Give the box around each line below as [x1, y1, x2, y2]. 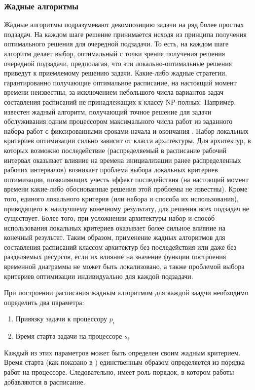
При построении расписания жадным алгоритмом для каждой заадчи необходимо [4, 287, 249, 298]
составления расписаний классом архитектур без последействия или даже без [4, 241, 237, 252]
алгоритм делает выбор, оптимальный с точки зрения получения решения [4, 48, 225, 58]
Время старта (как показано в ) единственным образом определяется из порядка [4, 357, 245, 367]
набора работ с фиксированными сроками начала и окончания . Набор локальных [4, 125, 249, 136]
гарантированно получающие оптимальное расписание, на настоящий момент [4, 77, 237, 87]
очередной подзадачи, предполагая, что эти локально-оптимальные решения [4, 58, 232, 68]
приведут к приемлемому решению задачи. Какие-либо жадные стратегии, [4, 68, 227, 78]
